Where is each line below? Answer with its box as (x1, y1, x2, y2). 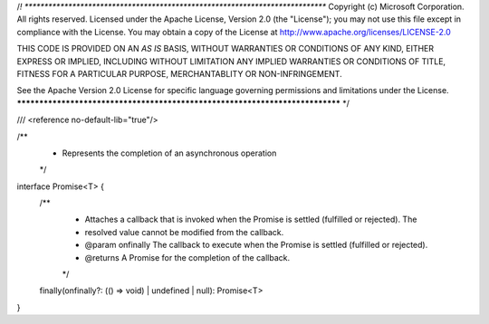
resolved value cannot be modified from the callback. (84, 226, 284, 237)
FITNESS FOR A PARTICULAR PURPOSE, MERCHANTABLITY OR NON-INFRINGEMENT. (16, 68, 343, 79)
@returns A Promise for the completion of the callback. (84, 252, 291, 262)
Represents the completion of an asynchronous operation (62, 148, 277, 158)
